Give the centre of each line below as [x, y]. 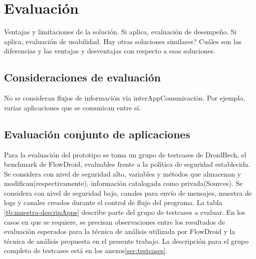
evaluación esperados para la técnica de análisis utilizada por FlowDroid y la [120, 231]
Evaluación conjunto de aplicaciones [97, 134]
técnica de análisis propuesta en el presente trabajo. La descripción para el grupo [126, 241]
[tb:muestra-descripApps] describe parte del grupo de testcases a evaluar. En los [125, 212]
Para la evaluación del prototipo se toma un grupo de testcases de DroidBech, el [125, 154]
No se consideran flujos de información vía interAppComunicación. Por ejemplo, [125, 98]
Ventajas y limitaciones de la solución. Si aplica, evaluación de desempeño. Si [120, 32]
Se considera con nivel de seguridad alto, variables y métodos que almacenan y [123, 173]
